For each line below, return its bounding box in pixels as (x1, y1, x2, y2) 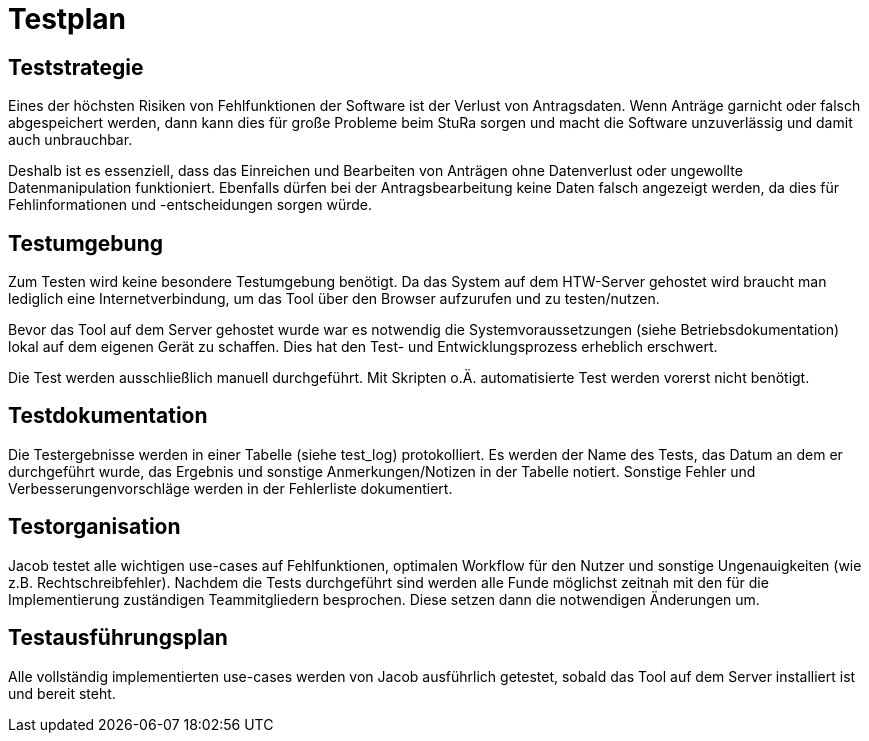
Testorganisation (8, 514, 181, 540)
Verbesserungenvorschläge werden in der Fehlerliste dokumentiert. (8, 479, 453, 497)
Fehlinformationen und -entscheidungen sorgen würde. (8, 196, 372, 214)
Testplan (8, 2, 127, 36)
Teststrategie (8, 54, 144, 80)
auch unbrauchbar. (8, 131, 133, 149)
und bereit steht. (8, 684, 116, 702)
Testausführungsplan (8, 625, 228, 651)
